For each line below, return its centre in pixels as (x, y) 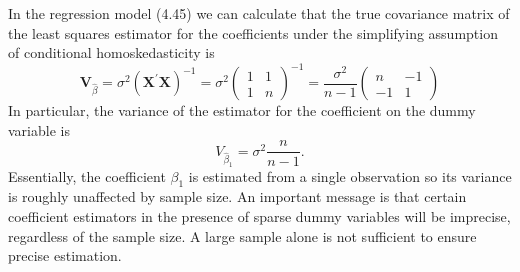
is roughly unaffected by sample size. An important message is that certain (237, 196)
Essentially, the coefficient (87, 175)
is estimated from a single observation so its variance (350, 175)
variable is (39, 129)
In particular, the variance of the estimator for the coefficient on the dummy (242, 110)
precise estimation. (65, 255)
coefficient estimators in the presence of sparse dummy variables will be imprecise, (259, 216)
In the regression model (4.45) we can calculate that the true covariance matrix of (259, 13)
